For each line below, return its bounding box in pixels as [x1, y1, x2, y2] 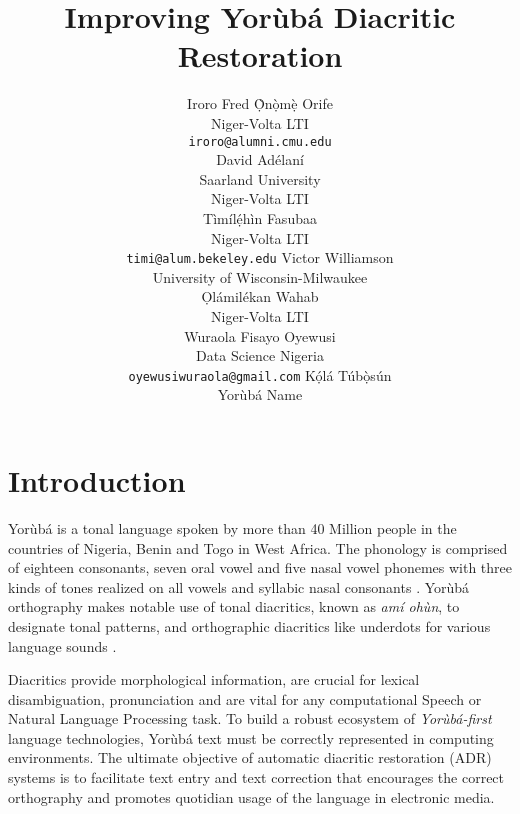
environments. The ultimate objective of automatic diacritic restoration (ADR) [8, 747, 492, 768]
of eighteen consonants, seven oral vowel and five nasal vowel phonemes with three [8, 557, 513, 578]
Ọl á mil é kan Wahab [201, 286, 319, 307]
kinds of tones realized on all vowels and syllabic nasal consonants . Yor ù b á [8, 576, 470, 597]
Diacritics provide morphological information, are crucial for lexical [8, 669, 420, 690]
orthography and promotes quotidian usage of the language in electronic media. [8, 786, 495, 807]
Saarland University [199, 168, 321, 189]
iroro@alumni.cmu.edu [188, 134, 332, 149]
